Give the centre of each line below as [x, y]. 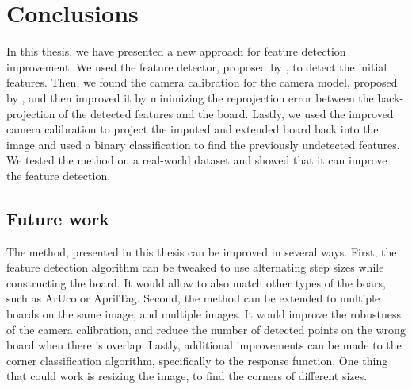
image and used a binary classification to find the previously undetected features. [203, 144]
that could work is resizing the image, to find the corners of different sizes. [187, 376]
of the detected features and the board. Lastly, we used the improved [226, 113]
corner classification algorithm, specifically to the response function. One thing [197, 360]
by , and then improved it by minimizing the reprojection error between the [190, 97]
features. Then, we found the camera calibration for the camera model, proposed [202, 82]
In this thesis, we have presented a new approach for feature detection [176, 51]
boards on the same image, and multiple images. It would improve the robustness [204, 314]
